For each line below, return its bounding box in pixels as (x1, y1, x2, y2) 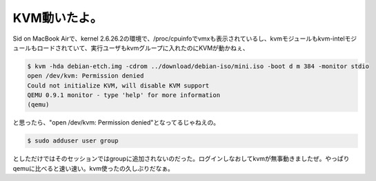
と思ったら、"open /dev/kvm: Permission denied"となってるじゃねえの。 (12, 118, 220, 127)
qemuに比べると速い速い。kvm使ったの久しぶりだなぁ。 (12, 164, 174, 172)
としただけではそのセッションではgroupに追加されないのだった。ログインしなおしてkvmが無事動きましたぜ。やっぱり (12, 155, 350, 163)
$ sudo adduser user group (27, 137, 119, 145)
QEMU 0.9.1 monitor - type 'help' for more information (27, 92, 221, 99)
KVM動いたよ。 (12, 10, 103, 25)
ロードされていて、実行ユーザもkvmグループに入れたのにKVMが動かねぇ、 (37, 43, 249, 52)
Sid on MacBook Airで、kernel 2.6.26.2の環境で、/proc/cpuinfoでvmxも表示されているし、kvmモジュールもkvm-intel (12, 34, 345, 43)
